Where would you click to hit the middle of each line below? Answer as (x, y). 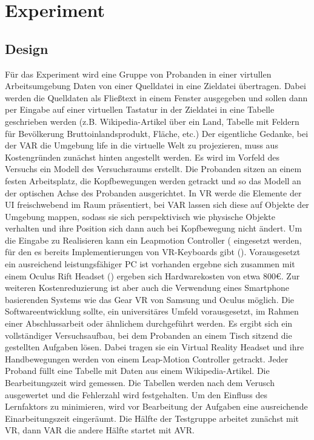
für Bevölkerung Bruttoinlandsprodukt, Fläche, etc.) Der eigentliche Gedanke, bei (157, 133)
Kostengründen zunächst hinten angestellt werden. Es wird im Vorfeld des (142, 157)
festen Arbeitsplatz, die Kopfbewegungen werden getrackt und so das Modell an (153, 180)
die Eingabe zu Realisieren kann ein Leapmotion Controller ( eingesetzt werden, (153, 240)
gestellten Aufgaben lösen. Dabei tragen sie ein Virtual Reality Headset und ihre (155, 347)
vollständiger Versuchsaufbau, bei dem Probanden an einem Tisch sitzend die (149, 335)
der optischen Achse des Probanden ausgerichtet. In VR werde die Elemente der (153, 192)
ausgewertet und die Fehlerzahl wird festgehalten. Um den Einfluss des (136, 394)
